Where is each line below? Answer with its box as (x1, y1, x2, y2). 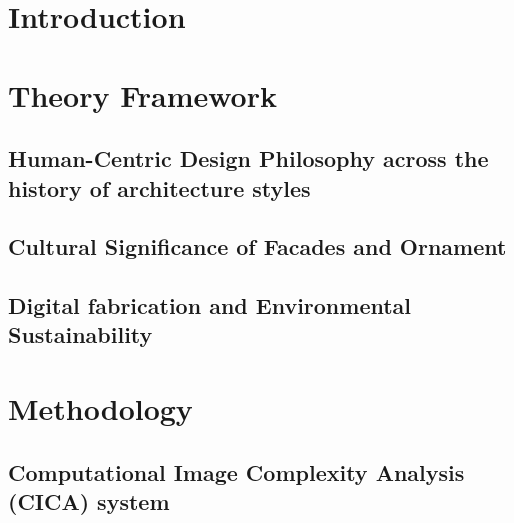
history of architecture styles (8, 172, 311, 203)
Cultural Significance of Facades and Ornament (8, 231, 507, 262)
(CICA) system (8, 486, 170, 517)
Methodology (8, 388, 193, 429)
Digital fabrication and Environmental (8, 290, 412, 321)
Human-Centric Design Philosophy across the (8, 143, 489, 174)
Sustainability (8, 319, 153, 350)
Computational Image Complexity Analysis (8, 456, 465, 487)
